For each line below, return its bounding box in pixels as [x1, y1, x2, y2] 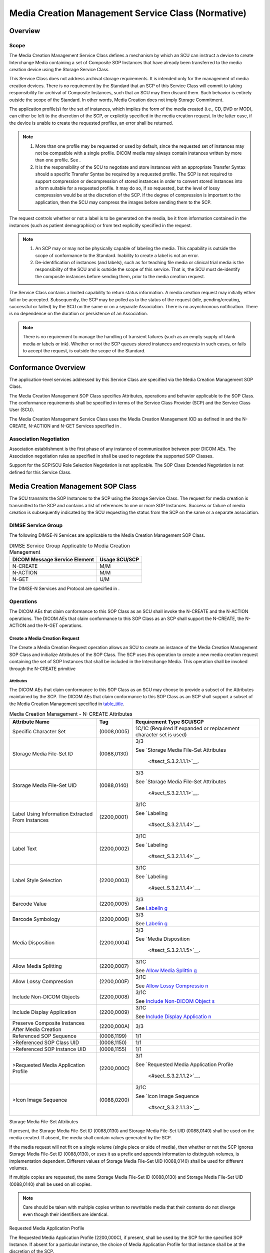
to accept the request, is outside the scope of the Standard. [22, 347, 146, 353]
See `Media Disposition [135, 935, 190, 942]
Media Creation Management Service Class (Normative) [9, 8, 247, 19]
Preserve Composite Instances [12, 1019, 85, 1026]
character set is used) [135, 731, 187, 738]
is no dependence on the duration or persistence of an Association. [9, 311, 148, 317]
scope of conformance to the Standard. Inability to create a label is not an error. [35, 252, 199, 258]
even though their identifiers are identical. [22, 1211, 109, 1217]
